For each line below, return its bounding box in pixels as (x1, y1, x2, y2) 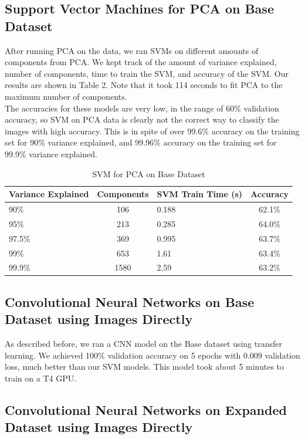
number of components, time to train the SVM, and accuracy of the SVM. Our (5, 67, 289, 79)
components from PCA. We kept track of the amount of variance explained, (5, 56, 277, 68)
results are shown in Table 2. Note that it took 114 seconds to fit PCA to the (5, 79, 283, 91)
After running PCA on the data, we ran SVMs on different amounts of (5, 44, 259, 56)
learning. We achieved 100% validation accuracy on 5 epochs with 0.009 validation (5, 349, 300, 361)
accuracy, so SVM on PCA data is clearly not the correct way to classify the (5, 113, 279, 126)
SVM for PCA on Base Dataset (92, 167, 205, 180)
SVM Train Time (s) (157, 188, 243, 200)
